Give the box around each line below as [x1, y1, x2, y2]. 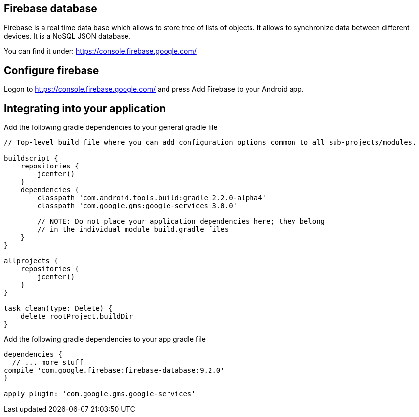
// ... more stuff [12, 358, 84, 367]
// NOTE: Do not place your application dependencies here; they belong [37, 217, 325, 226]
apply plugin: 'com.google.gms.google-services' [4, 390, 196, 398]
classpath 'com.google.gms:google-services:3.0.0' [37, 202, 238, 210]
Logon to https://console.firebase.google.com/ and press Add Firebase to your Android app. [4, 85, 304, 94]
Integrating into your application [4, 102, 166, 115]
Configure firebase [4, 64, 99, 77]
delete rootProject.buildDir [20, 312, 133, 321]
